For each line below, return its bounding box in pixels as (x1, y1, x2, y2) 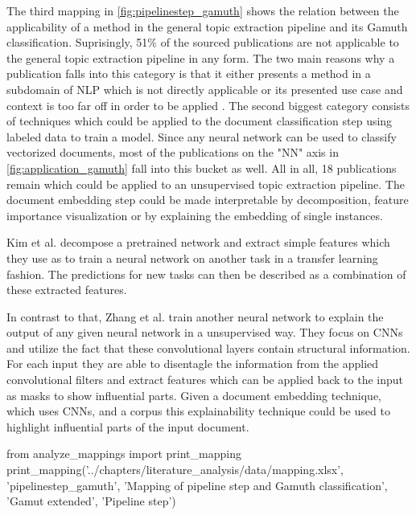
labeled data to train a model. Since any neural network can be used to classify (6, 128, 397, 145)
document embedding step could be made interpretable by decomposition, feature (6, 191, 409, 208)
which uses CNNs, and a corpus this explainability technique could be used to (6, 403, 390, 419)
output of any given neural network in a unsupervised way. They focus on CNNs (6, 324, 403, 341)
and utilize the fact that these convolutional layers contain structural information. (6, 339, 410, 356)
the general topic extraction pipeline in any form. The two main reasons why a (6, 49, 395, 66)
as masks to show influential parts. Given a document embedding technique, (6, 386, 382, 403)
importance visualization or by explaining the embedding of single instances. (6, 206, 383, 223)
